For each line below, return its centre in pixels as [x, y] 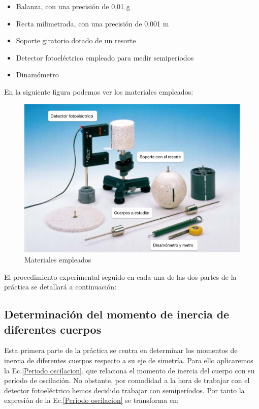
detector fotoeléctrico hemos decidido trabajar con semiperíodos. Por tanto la [124, 390]
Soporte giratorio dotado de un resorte [76, 40]
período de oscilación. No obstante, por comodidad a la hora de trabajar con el [127, 380]
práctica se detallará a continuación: [60, 287]
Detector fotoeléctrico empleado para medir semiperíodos [105, 57]
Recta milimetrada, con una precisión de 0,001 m [92, 23]
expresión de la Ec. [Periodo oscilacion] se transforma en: [91, 400]
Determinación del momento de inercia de [117, 314]
